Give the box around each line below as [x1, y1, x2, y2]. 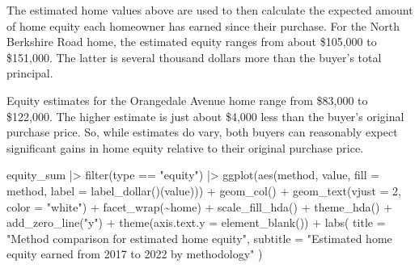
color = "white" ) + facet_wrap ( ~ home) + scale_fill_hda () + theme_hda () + [6, 198, 393, 215]
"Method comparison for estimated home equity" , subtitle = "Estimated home [6, 229, 392, 246]
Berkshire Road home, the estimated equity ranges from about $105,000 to [6, 33, 377, 50]
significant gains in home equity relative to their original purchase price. [6, 139, 364, 156]
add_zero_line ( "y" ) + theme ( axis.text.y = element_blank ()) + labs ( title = [6, 214, 386, 231]
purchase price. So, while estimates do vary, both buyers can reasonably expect [6, 124, 398, 140]
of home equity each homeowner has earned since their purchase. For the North [6, 17, 400, 34]
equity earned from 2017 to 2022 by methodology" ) [6, 245, 263, 262]
